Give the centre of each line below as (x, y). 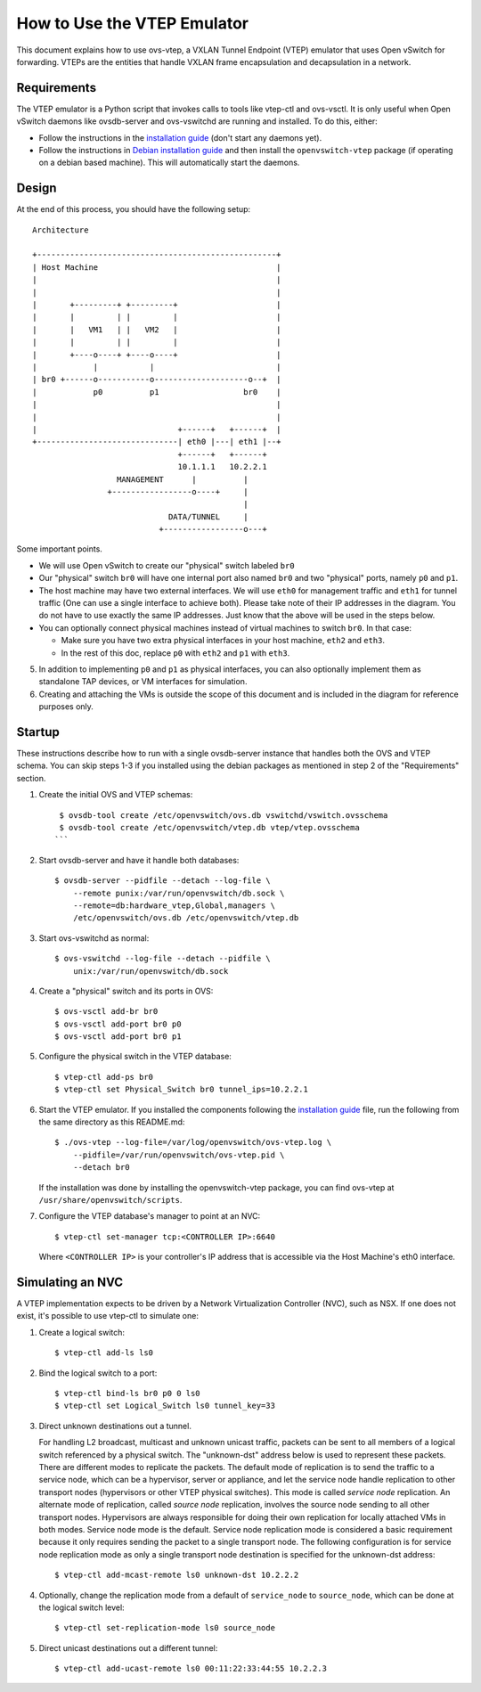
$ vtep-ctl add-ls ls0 (104, 1353)
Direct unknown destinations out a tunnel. (115, 1426)
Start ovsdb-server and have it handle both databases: (139, 860)
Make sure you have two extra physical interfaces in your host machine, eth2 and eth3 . (223, 641)
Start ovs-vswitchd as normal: (94, 938)
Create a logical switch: (82, 1332)
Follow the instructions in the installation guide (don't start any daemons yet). (180, 137)
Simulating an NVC (70, 1282)
